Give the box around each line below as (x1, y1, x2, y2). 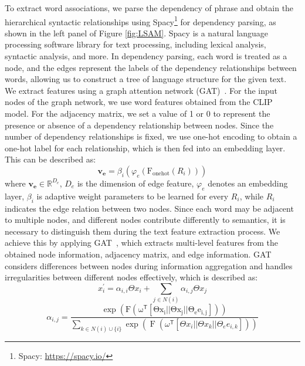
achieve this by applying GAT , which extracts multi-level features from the (5, 236, 278, 249)
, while (239, 189, 264, 202)
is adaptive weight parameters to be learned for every (36, 189, 229, 202)
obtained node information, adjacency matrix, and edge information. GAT (5, 248, 272, 260)
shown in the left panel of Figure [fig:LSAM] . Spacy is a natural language (5, 26, 269, 39)
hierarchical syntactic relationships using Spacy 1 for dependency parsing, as (5, 13, 276, 28)
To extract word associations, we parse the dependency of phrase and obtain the (5, 2, 294, 13)
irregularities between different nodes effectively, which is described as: (5, 271, 258, 283)
